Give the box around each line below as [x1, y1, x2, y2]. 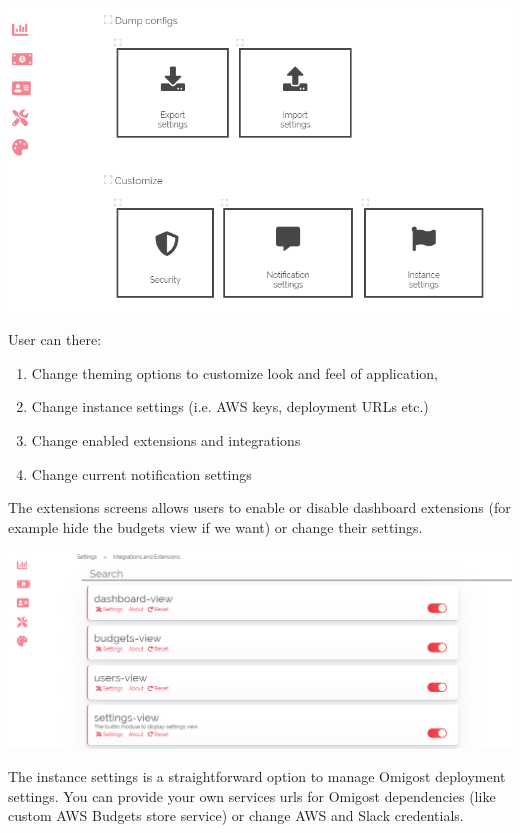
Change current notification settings [31, 463, 252, 484]
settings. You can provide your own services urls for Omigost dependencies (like [8, 785, 496, 806]
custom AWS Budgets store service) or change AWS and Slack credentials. [8, 805, 464, 826]
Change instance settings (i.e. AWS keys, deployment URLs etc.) [31, 396, 429, 417]
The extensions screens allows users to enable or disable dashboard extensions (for [8, 497, 511, 518]
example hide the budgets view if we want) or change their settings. [8, 516, 423, 537]
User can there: [8, 329, 102, 350]
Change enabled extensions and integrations [31, 429, 301, 450]
